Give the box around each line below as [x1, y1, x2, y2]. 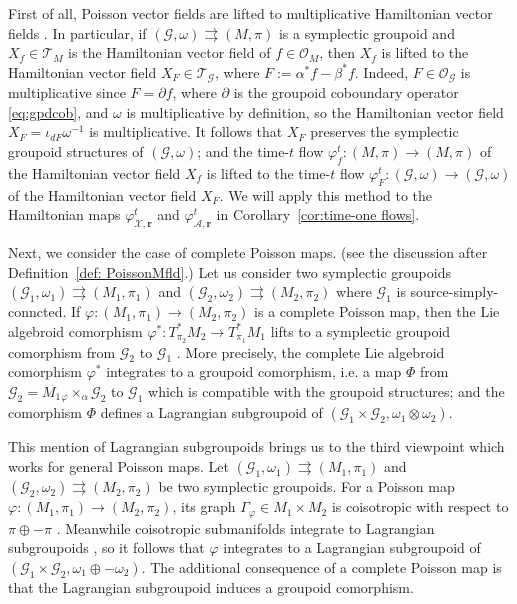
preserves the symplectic [310, 121, 459, 142]
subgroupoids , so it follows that [8, 537, 205, 558]
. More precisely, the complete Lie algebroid [176, 341, 445, 362]
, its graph [172, 496, 236, 517]
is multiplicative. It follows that [89, 121, 283, 142]
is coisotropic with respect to [331, 496, 509, 517]
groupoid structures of [8, 141, 144, 162]
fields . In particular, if [8, 22, 147, 43]
